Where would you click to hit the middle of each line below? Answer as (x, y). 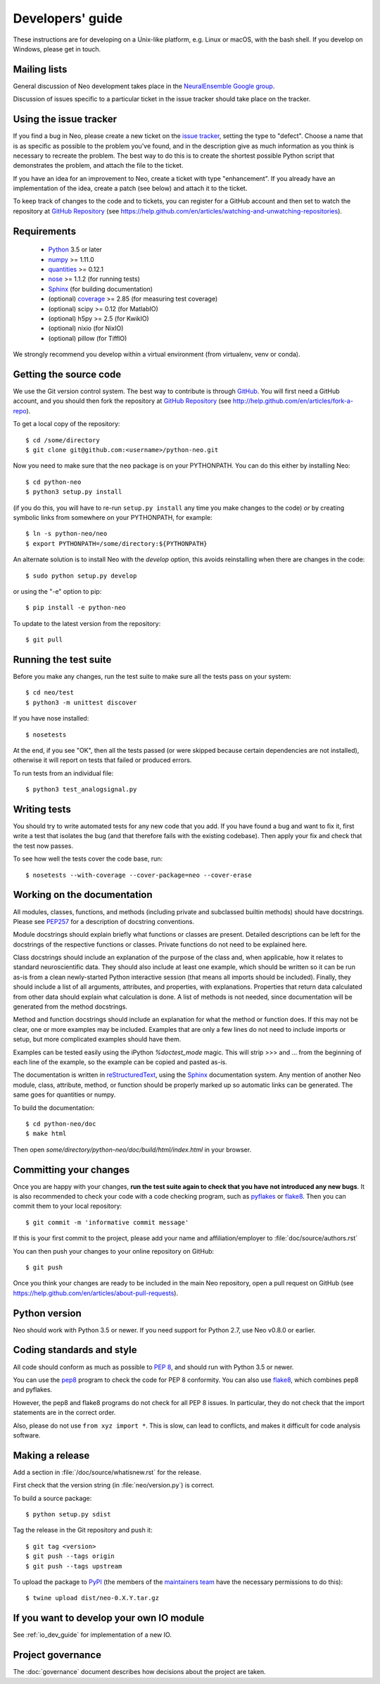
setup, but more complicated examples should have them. (97, 1040)
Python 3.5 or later (75, 249)
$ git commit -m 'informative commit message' (107, 1222)
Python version (47, 1313)
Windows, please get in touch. (57, 49)
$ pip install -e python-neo (76, 608)
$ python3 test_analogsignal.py (81, 790)
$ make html (46, 1134)
